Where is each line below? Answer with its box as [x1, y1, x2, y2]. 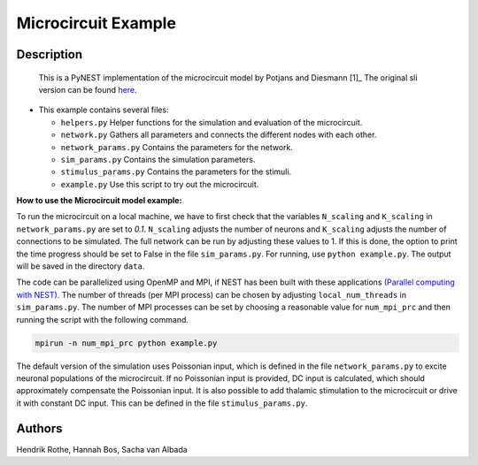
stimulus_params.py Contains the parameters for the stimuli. [60, 166, 292, 177]
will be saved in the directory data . [16, 261, 145, 271]
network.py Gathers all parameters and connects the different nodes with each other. [60, 129, 377, 141]
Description [16, 47, 83, 62]
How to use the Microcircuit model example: [16, 195, 182, 206]
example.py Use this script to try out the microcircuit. [60, 179, 259, 189]
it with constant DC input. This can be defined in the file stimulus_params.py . [16, 398, 308, 408]
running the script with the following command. [16, 314, 189, 324]
